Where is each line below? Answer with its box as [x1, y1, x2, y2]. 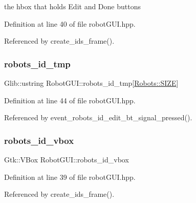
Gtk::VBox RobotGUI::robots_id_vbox [4, 154, 129, 164]
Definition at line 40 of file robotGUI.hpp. [4, 18, 136, 29]
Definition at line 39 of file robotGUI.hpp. [4, 171, 136, 182]
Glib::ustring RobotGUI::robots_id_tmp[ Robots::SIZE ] [4, 78, 179, 88]
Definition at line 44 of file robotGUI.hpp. [4, 95, 136, 105]
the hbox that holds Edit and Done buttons [4, 1, 141, 11]
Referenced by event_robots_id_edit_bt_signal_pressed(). [4, 112, 192, 123]
